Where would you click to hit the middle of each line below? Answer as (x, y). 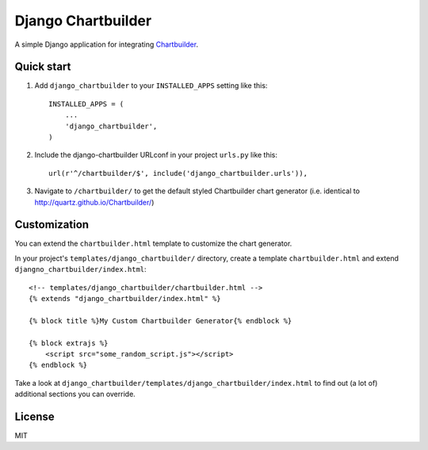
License (34, 416)
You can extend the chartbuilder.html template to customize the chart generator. (153, 244)
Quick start (43, 67)
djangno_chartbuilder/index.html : (80, 269)
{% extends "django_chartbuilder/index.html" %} (125, 299)
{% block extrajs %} (69, 343)
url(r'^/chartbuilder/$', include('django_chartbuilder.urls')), (178, 173)
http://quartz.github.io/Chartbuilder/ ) (94, 202)
